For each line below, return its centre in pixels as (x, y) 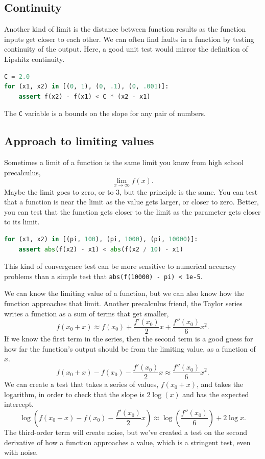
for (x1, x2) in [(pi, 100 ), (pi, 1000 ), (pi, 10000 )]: (101, 239)
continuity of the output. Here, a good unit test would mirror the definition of (126, 49)
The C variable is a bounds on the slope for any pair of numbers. (105, 113)
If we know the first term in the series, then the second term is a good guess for (129, 339)
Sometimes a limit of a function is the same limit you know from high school (124, 162)
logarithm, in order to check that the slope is (74, 394)
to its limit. (22, 222)
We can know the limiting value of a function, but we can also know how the (124, 293)
